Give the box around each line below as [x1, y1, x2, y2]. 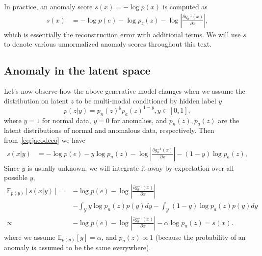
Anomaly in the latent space [4, 63, 151, 78]
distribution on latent [4, 95, 69, 105]
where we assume [4, 231, 55, 242]
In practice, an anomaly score [4, 1, 93, 11]
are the [218, 115, 239, 125]
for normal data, [42, 115, 91, 125]
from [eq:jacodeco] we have [4, 134, 85, 145]
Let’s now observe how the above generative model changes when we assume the [4, 86, 245, 96]
